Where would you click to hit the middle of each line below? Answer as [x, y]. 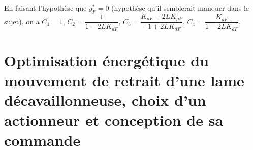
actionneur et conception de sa [114, 120]
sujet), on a [22, 21]
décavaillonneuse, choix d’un [105, 100]
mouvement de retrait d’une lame [124, 80]
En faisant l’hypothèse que [45, 8]
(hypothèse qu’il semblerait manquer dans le [180, 8]
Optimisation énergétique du [106, 60]
